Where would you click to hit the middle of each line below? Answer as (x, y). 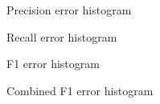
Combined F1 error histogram (80, 90)
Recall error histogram (62, 36)
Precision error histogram (69, 10)
